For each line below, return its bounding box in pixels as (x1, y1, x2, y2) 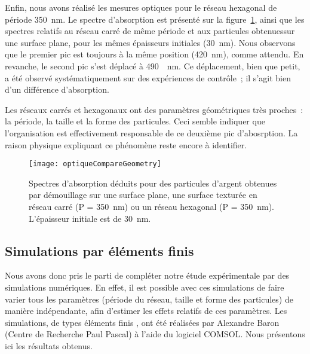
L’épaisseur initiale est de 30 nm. (29, 212, 151, 224)
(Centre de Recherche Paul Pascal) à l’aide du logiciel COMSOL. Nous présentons (5, 328, 305, 340)
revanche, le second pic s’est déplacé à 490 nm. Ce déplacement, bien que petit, (5, 59, 300, 72)
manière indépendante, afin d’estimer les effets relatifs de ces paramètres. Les (5, 304, 287, 317)
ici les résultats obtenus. (5, 339, 93, 352)
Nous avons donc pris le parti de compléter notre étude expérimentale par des (5, 269, 290, 282)
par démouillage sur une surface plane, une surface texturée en (29, 188, 257, 201)
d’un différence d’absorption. (5, 83, 109, 96)
